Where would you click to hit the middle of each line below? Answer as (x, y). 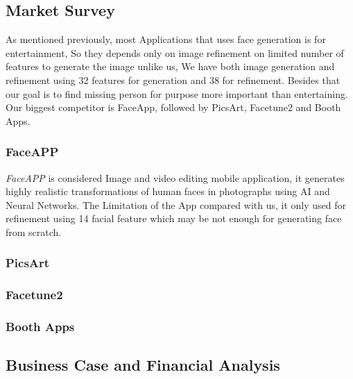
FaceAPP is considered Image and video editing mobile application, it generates (175, 177)
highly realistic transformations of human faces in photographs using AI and (168, 191)
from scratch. (34, 231)
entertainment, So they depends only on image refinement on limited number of (175, 52)
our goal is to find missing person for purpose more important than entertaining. (177, 93)
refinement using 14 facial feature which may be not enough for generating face (174, 218)
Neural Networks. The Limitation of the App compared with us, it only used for (176, 204)
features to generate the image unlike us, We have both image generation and (170, 66)
